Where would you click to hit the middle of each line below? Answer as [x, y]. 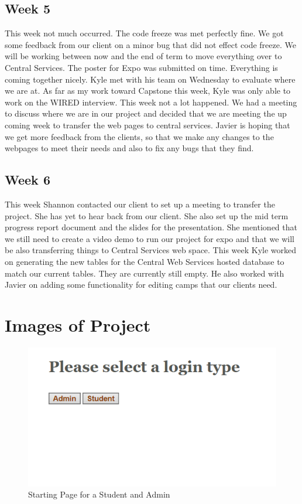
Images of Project [78, 324]
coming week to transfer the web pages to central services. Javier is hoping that [147, 125]
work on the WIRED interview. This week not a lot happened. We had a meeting [151, 102]
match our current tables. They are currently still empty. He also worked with [145, 273]
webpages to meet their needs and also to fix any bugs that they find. [129, 148]
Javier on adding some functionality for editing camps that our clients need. [141, 285]
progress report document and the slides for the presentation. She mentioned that [151, 227]
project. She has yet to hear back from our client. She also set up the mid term [147, 215]
